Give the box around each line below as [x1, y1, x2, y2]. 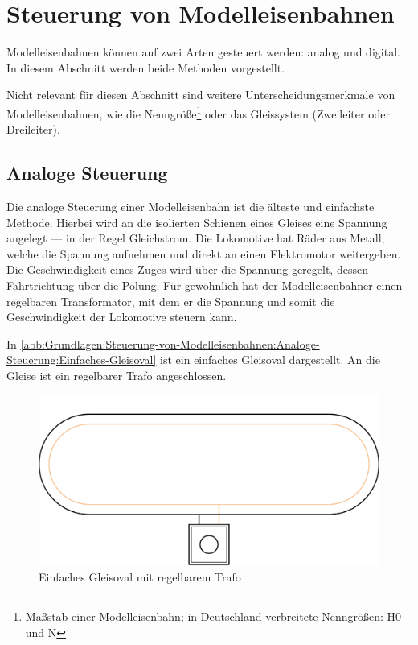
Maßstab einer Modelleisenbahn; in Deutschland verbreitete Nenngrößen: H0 [25, 608, 402, 625]
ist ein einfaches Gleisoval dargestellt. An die [160, 351, 380, 368]
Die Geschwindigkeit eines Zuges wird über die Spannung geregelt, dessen [6, 261, 368, 278]
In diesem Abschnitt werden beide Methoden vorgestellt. [6, 59, 285, 76]
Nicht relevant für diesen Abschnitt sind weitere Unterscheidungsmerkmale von [6, 86, 395, 103]
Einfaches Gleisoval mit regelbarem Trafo [39, 569, 241, 585]
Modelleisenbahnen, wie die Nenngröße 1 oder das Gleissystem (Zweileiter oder [6, 102, 391, 122]
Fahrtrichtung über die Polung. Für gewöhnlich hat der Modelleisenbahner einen [6, 276, 403, 293]
